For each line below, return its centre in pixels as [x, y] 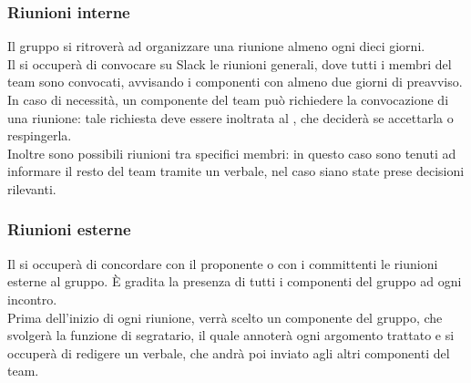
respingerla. [40, 135]
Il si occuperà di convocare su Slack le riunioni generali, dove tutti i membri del [230, 63]
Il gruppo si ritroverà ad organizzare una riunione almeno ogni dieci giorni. [216, 46]
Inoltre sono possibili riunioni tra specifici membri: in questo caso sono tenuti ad [232, 153]
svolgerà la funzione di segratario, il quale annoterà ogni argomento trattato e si [231, 335]
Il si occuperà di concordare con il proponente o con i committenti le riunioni [223, 263]
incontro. [32, 299]
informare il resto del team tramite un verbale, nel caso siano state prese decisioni [236, 171]
